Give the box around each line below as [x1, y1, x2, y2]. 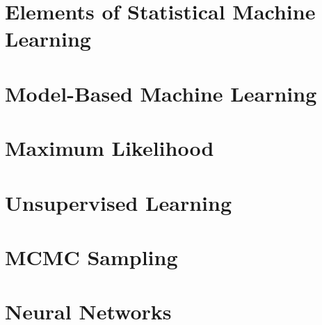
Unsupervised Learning [5, 188, 232, 216]
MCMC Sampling [5, 242, 178, 271]
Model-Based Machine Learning [5, 79, 317, 107]
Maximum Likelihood [5, 134, 214, 162]
